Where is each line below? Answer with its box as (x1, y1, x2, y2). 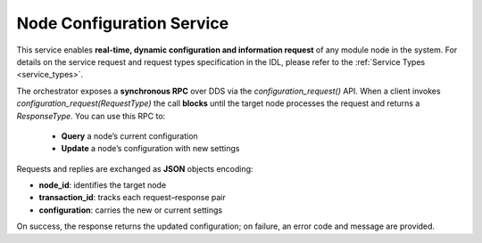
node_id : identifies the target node (38, 180, 167, 190)
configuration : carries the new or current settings (38, 205, 223, 215)
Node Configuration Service (16, 13, 229, 33)
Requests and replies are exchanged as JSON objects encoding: (16, 163, 253, 174)
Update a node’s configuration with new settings (61, 143, 240, 154)
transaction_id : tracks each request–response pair (38, 192, 227, 203)
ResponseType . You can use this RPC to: (16, 110, 166, 121)
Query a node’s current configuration (61, 130, 198, 142)
